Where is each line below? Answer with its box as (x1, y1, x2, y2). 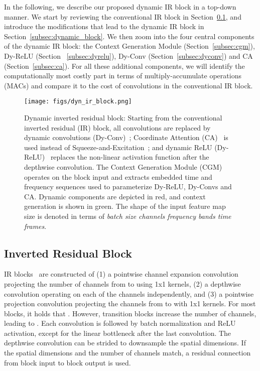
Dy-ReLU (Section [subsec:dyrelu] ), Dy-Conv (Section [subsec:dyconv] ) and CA (4, 50, 253, 61)
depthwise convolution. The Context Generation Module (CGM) (24, 161, 222, 172)
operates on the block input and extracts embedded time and (24, 171, 212, 182)
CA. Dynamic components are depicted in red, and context (24, 191, 206, 201)
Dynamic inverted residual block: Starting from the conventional (24, 112, 222, 122)
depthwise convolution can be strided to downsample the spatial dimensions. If (4, 337, 246, 348)
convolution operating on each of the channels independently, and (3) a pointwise (4, 288, 254, 299)
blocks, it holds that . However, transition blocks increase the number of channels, (4, 308, 256, 318)
